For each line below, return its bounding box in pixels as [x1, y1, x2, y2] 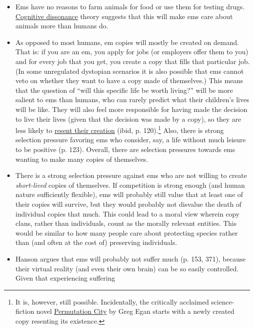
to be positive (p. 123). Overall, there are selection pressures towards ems [15, 144, 235, 154]
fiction [15, 306, 34, 316]
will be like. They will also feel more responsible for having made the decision [15, 104, 248, 114]
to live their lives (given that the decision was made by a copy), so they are [15, 113, 241, 124]
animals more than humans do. [15, 21, 108, 31]
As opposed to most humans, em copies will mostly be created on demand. [15, 37, 239, 47]
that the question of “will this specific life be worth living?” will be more [15, 85, 233, 95]
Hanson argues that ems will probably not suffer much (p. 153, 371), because [15, 253, 246, 263]
